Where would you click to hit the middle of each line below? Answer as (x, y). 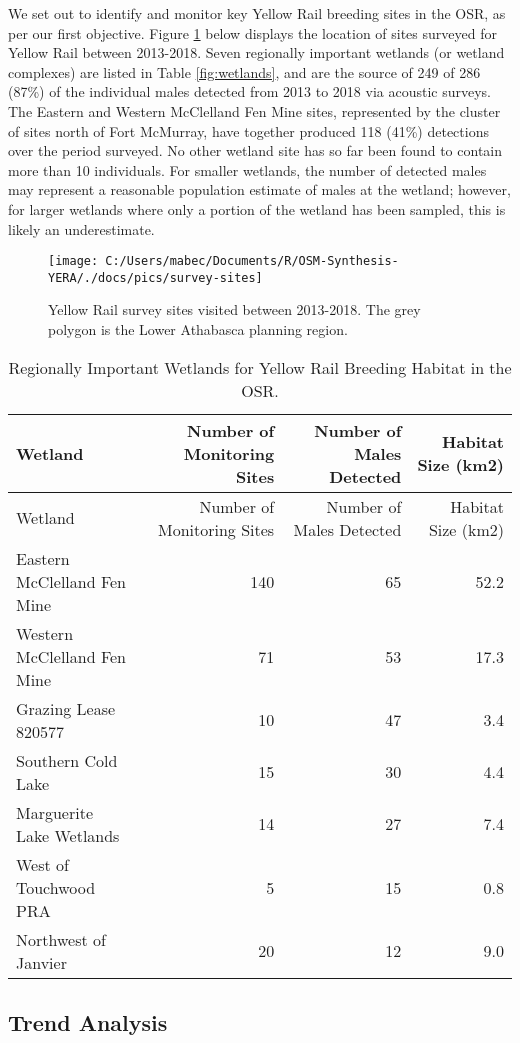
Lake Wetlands (68, 835)
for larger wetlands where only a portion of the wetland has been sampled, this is (257, 208)
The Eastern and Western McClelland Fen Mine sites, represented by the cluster (254, 110)
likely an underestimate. (81, 228)
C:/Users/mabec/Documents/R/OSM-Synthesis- (252, 261)
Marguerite (54, 812)
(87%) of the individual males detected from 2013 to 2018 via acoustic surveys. (249, 91)
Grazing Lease (66, 708)
